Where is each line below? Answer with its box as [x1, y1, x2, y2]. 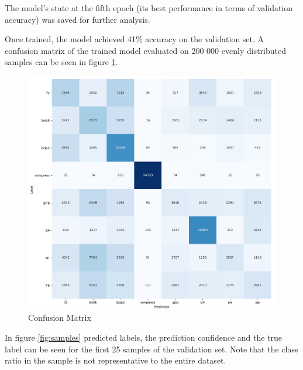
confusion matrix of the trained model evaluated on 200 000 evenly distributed [5, 44, 286, 56]
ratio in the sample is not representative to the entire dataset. [5, 354, 226, 366]
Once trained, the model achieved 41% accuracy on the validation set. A [5, 33, 264, 45]
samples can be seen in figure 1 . [5, 56, 118, 68]
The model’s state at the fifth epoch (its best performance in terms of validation [5, 2, 293, 13]
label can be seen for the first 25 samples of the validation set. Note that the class [5, 342, 298, 355]
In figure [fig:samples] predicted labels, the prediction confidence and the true [5, 331, 283, 344]
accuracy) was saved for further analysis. [5, 13, 150, 25]
